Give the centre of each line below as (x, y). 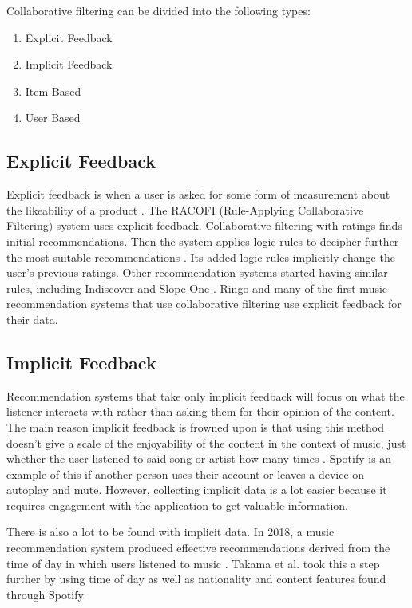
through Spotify (45, 594)
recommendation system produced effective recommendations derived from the (198, 548)
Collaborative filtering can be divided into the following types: (158, 10)
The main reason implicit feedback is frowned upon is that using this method (195, 426)
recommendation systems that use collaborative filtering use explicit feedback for (204, 304)
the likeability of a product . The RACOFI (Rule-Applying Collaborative (185, 209)
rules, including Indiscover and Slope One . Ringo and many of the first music (197, 288)
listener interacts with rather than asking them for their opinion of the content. (200, 411)
